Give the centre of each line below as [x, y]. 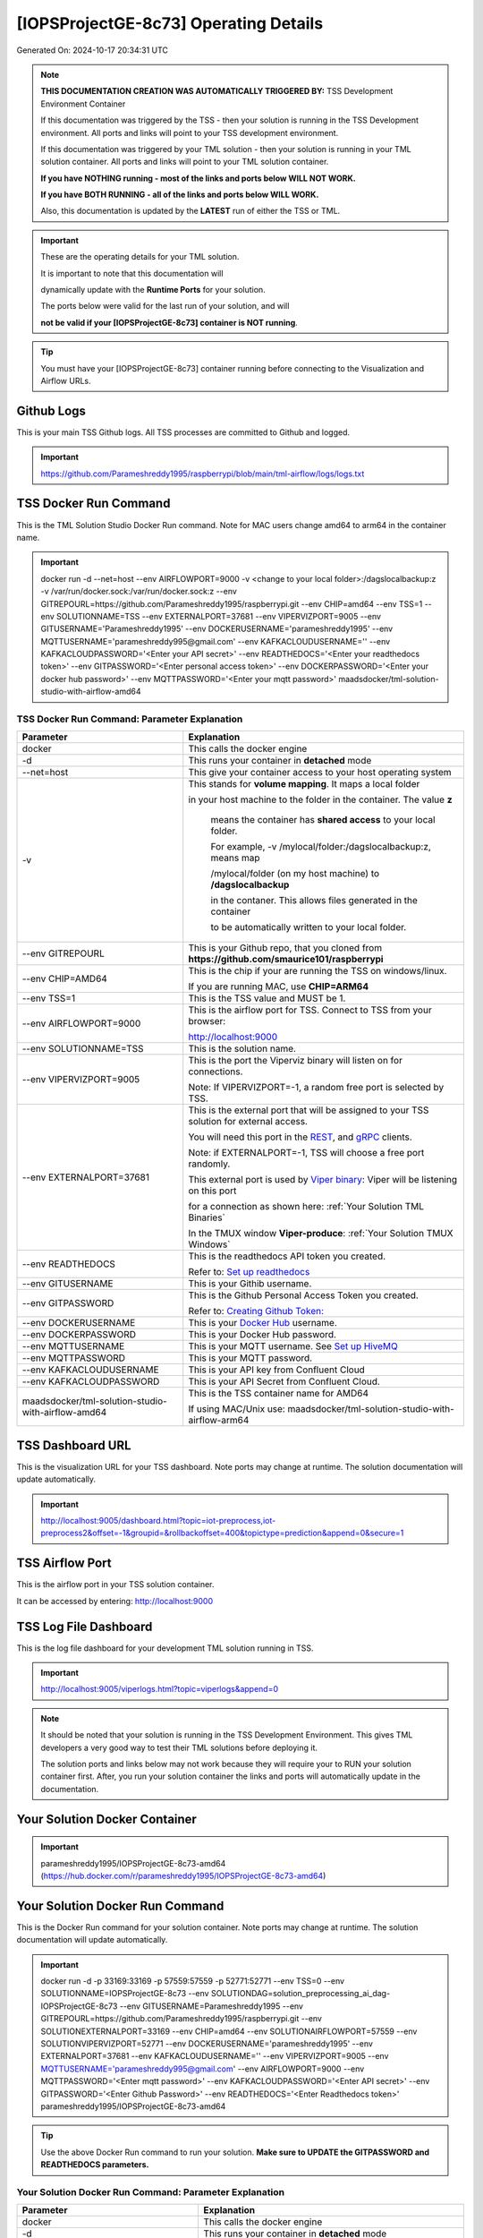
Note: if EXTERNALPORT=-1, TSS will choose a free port [306, 1153]
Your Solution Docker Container [106, 1819]
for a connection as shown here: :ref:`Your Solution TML [306, 1207]
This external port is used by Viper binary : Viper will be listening [323, 1180]
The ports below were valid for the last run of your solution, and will [165, 306]
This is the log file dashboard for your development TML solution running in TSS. [165, 1648]
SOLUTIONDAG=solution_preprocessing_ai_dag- [301, 1994]
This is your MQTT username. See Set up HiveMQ [293, 1346]
